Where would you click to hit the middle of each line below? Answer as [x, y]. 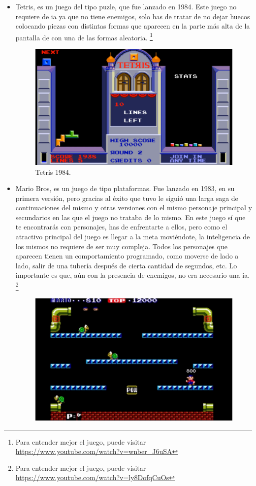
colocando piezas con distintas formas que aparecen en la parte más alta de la [133, 26]
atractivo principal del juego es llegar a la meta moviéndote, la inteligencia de [133, 237]
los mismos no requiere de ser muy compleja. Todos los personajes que [121, 246]
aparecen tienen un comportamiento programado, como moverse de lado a [127, 256]
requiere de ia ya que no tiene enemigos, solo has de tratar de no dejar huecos [133, 16]
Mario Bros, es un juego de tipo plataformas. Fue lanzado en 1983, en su [125, 188]
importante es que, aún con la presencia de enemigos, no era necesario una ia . [133, 275]
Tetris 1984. [53, 172]
